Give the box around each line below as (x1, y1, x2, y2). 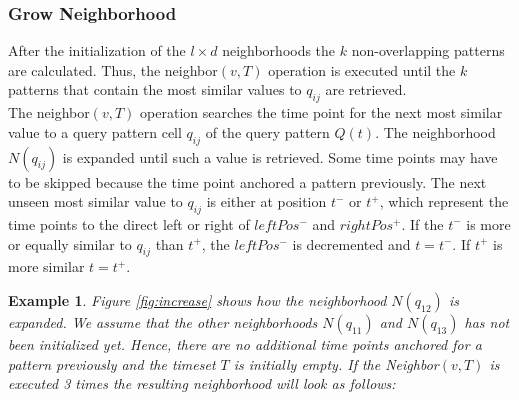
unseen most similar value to (8, 191, 183, 212)
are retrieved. (325, 79, 407, 100)
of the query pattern (205, 121, 330, 142)
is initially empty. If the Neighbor (233, 353, 439, 374)
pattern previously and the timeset (8, 353, 216, 374)
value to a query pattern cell (8, 121, 182, 142)
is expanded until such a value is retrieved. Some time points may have (62, 146, 498, 167)
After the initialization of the (8, 40, 186, 61)
